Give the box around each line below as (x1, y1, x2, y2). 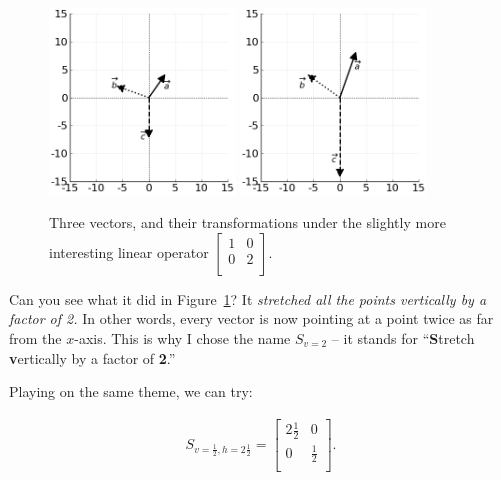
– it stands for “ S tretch (331, 327, 475, 348)
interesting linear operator (49, 241, 209, 262)
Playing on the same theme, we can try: (9, 381, 253, 402)
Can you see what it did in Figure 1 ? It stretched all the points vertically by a (9, 288, 487, 309)
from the (9, 327, 62, 348)
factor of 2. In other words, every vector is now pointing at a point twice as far (9, 308, 494, 329)
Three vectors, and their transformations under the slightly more (49, 212, 446, 233)
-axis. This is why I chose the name (74, 327, 291, 348)
